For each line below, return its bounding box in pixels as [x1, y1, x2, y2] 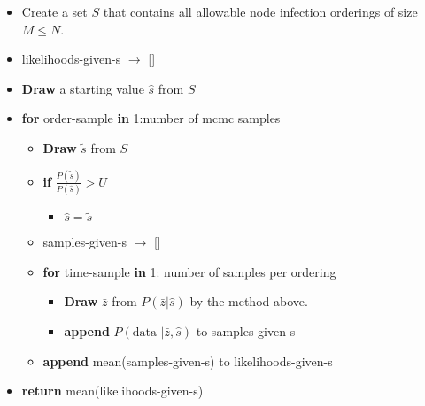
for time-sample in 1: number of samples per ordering [42, 262, 336, 280]
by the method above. [189, 292, 308, 310]
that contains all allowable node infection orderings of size [103, 3, 418, 20]
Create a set [21, 3, 88, 20]
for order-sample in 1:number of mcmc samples [21, 109, 281, 127]
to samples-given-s [196, 321, 296, 340]
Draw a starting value [21, 79, 144, 97]
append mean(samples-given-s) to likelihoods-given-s [42, 351, 333, 370]
